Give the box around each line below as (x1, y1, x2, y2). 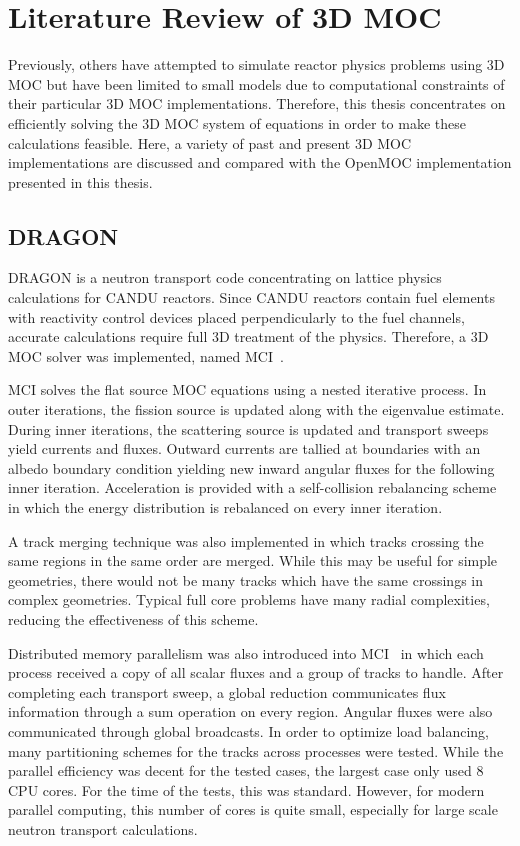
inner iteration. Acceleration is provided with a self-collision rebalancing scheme (8, 477, 497, 498)
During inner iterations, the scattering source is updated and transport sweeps (8, 418, 489, 439)
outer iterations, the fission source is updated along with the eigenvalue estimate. (8, 399, 505, 420)
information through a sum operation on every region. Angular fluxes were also (8, 701, 493, 722)
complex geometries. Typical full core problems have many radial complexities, (8, 589, 490, 610)
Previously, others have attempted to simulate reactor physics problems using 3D (8, 54, 505, 75)
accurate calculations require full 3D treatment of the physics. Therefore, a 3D (8, 326, 489, 347)
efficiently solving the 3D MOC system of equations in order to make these (8, 112, 466, 133)
